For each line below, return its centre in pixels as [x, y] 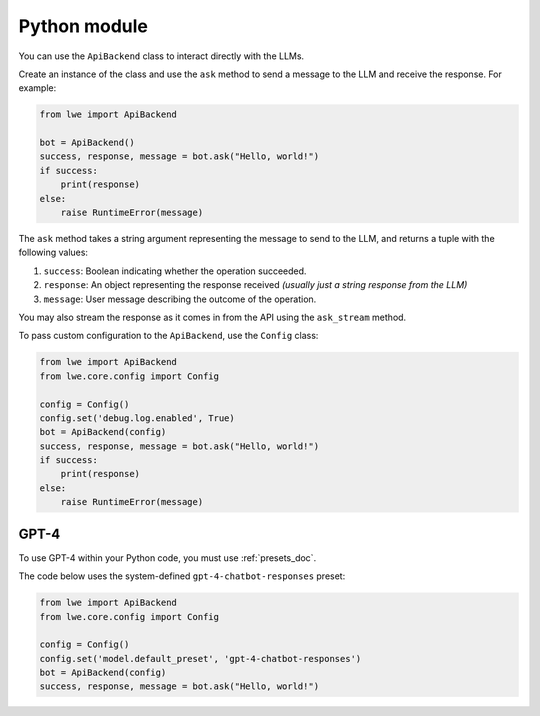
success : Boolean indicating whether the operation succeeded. [175, 271]
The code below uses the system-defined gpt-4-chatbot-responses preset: [182, 576]
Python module [83, 26]
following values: [53, 252]
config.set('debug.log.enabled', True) [137, 418]
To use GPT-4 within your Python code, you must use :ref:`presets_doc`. [167, 557]
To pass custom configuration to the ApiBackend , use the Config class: [168, 336]
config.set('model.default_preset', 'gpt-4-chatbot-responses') [200, 658]
